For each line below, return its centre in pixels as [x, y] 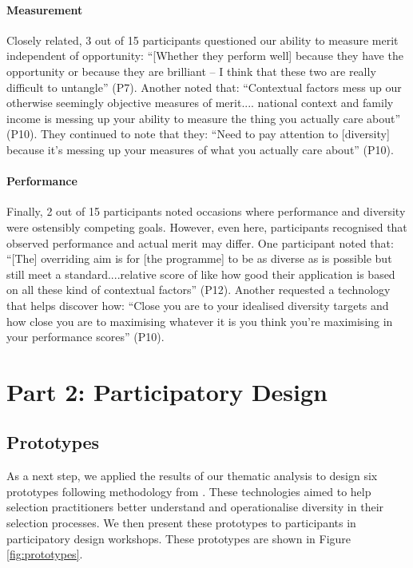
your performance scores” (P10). [85, 337]
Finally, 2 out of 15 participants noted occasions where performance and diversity [206, 211]
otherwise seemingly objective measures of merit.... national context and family [200, 103]
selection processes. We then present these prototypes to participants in [181, 523]
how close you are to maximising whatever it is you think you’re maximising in [200, 321]
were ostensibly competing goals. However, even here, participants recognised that [207, 226]
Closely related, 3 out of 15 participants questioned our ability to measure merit [203, 40]
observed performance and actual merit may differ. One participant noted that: [200, 242]
